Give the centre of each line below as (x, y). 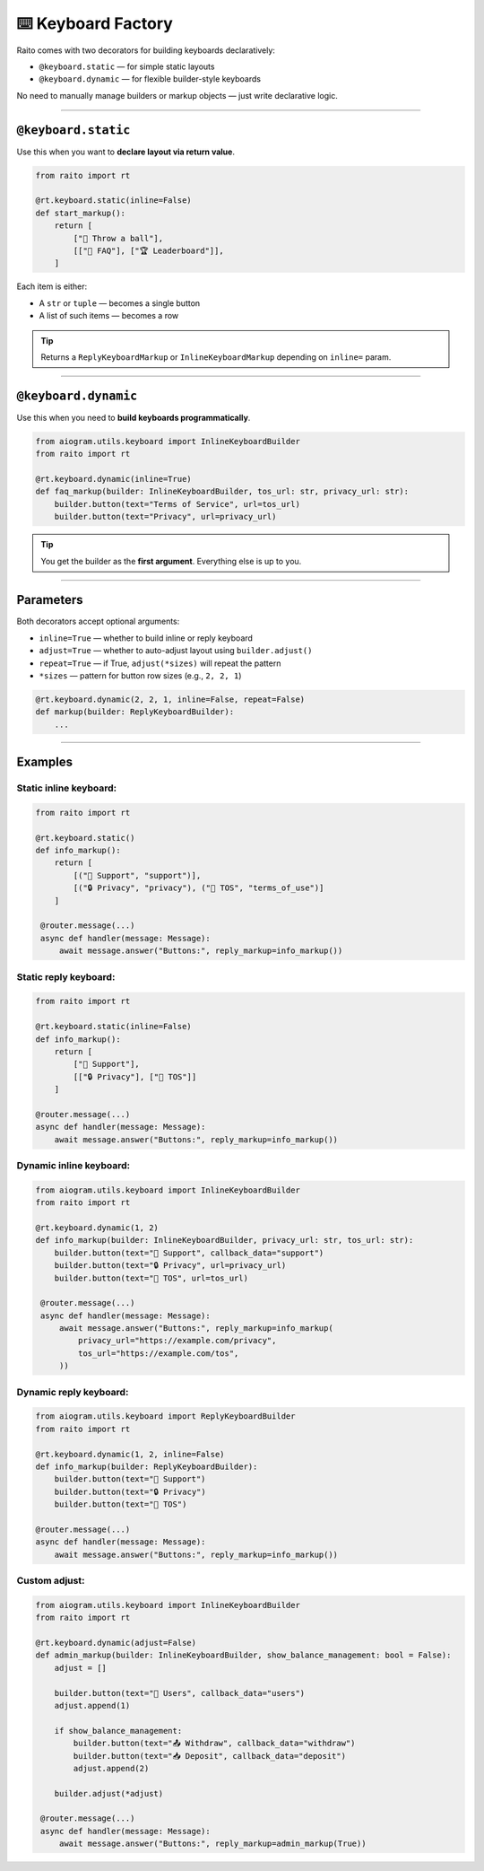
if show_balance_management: (118, 1731)
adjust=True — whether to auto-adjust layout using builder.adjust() (176, 651)
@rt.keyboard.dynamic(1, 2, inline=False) (130, 1454)
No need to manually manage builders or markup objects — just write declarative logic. (177, 95)
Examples (45, 762)
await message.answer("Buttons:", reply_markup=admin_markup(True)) (212, 1844)
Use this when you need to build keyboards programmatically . (134, 417)
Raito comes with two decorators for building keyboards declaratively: (146, 50)
